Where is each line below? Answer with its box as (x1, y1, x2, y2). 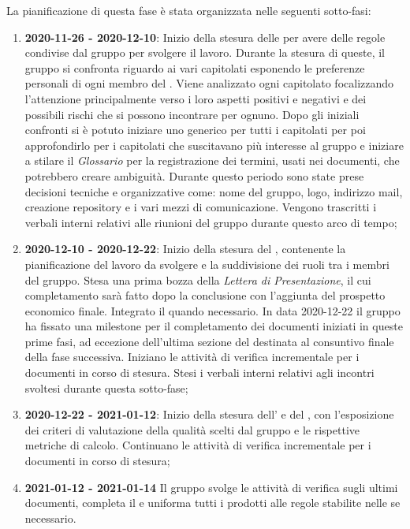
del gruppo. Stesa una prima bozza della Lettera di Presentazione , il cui (24, 271, 371, 288)
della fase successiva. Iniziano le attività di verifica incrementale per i (24, 348, 360, 365)
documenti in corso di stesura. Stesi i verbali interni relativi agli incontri (24, 364, 375, 381)
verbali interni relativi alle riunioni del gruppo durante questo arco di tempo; (24, 214, 397, 230)
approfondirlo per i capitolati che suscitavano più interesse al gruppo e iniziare (24, 136, 404, 153)
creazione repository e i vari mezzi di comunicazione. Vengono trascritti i (24, 199, 377, 215)
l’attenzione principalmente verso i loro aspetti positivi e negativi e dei (24, 90, 367, 106)
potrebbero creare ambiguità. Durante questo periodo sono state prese (24, 167, 364, 184)
